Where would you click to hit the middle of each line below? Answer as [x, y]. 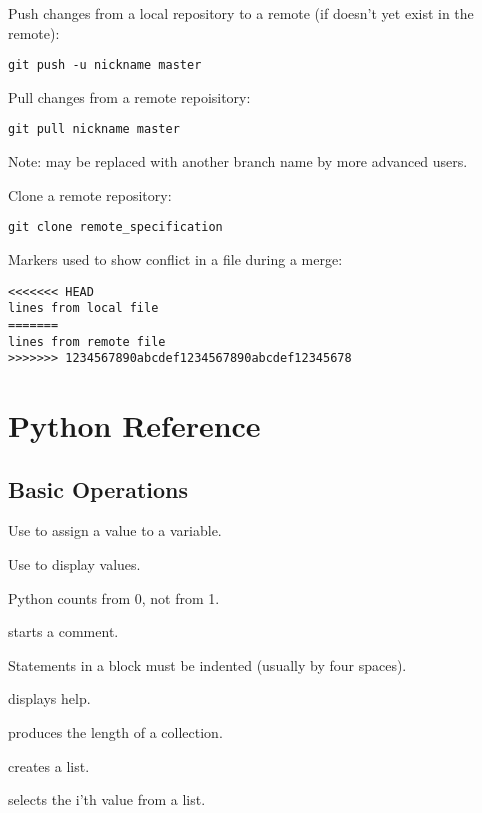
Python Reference [134, 425]
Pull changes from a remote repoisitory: [129, 96]
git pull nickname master [94, 129]
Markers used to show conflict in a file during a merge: [175, 258]
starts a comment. [63, 631]
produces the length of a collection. [115, 731]
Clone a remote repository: [90, 194]
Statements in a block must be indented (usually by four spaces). [207, 664]
